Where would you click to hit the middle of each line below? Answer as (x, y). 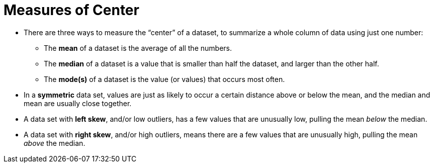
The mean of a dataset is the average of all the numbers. (138, 48)
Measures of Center (71, 10)
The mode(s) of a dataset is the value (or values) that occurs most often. (164, 79)
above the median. (55, 143)
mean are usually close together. (78, 103)
